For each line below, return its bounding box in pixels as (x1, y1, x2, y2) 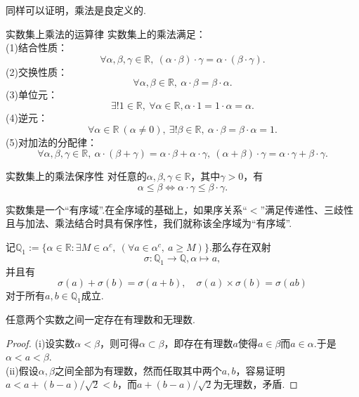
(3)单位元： (6, 87, 58, 102)
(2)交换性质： (6, 64, 67, 79)
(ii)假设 (6, 363, 39, 377)
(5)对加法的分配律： (6, 134, 97, 149)
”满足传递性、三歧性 (260, 202, 354, 216)
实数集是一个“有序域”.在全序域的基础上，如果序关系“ (6, 202, 247, 216)
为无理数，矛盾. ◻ (213, 377, 298, 391)
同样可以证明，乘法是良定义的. (6, 3, 146, 17)
